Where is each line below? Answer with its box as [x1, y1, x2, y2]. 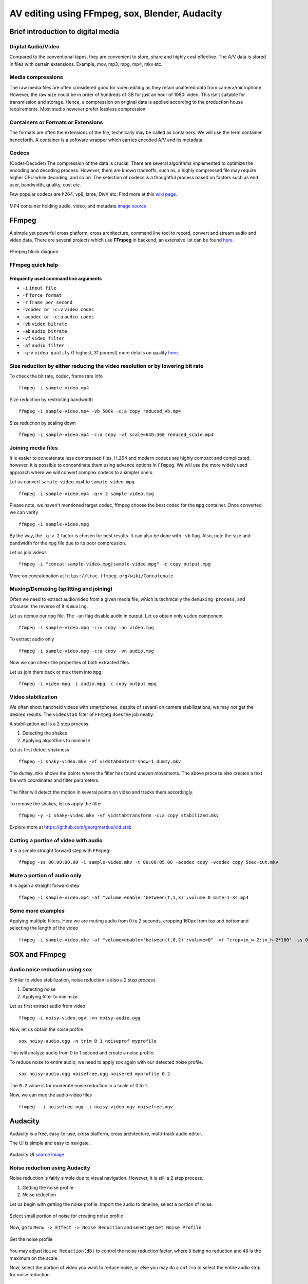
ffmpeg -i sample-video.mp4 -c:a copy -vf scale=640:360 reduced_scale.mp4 [18, 431, 214, 438]
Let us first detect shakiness [9, 747, 69, 753]
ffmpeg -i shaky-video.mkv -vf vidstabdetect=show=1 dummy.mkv [18, 759, 181, 765]
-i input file [22, 285, 56, 291]
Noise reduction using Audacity [9, 1164, 91, 1172]
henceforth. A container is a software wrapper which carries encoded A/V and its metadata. [9, 137, 204, 143]
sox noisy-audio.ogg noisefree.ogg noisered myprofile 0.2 [18, 1071, 170, 1077]
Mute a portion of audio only [9, 872, 82, 879]
